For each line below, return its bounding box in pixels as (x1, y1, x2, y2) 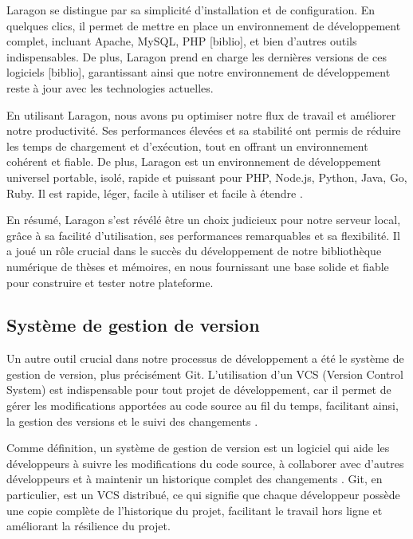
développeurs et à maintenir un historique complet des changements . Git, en (6, 470, 383, 487)
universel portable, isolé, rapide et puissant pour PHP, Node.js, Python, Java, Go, (6, 168, 407, 185)
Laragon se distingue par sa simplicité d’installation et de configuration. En (6, 2, 376, 18)
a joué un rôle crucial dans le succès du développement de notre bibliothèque (6, 242, 382, 259)
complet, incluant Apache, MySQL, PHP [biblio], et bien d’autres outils (6, 33, 357, 49)
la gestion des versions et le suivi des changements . (6, 412, 258, 429)
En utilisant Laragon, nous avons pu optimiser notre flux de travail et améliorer (6, 106, 396, 123)
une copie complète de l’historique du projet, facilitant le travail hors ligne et (6, 502, 383, 518)
